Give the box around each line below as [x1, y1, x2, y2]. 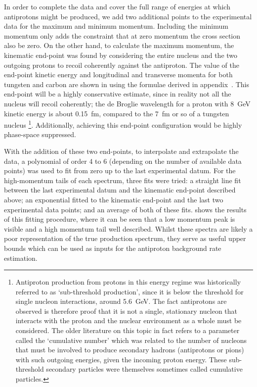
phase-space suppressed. [4, 129, 76, 140]
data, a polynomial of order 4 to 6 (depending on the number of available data [4, 155, 242, 166]
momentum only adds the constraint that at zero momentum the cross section [4, 30, 241, 41]
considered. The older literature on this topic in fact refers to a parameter [15, 325, 240, 336]
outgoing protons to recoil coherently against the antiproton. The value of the [4, 59, 239, 70]
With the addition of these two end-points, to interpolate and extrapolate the [4, 145, 239, 156]
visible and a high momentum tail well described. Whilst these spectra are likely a [4, 223, 253, 234]
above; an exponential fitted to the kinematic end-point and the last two [4, 194, 223, 204]
